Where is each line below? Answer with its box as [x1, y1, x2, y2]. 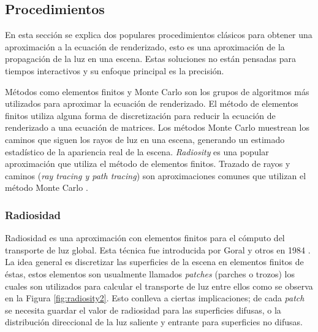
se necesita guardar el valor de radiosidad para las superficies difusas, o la [5, 303, 281, 316]
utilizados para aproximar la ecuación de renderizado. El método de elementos [5, 97, 298, 110]
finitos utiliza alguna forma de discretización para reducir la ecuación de [5, 109, 276, 122]
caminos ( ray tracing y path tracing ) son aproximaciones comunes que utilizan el [5, 169, 306, 182]
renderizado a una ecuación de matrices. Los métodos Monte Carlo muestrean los [5, 121, 309, 134]
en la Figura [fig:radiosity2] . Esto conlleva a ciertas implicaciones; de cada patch [5, 291, 305, 304]
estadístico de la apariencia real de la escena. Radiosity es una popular [5, 145, 269, 158]
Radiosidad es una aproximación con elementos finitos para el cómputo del [5, 231, 285, 244]
